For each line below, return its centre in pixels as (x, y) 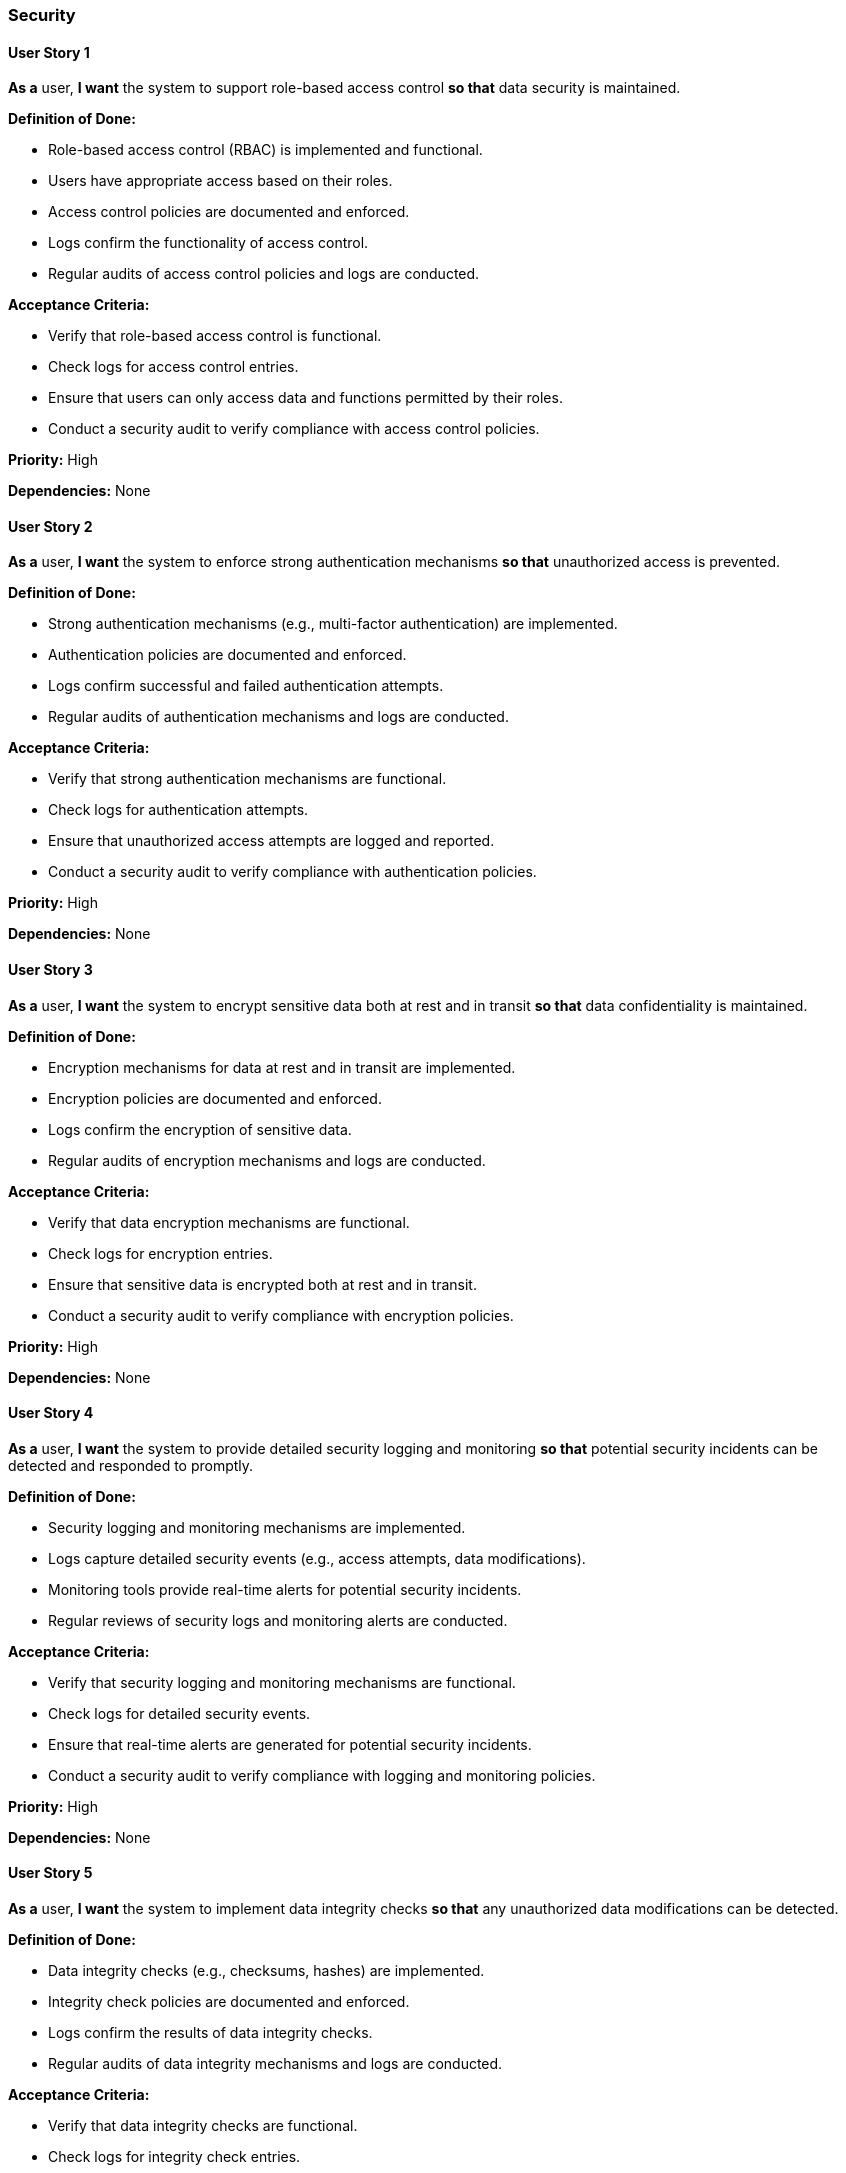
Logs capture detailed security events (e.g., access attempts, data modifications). (317, 1558)
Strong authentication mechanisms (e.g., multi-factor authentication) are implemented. (333, 624)
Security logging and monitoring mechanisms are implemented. (257, 1527)
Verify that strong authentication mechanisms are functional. (247, 779)
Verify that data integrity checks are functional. (203, 2126)
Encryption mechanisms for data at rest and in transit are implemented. (282, 1067)
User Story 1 (49, 52)
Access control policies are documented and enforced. (229, 212)
